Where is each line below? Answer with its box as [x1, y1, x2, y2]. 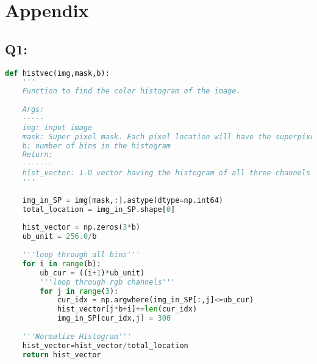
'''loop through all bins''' [22, 250, 140, 260]
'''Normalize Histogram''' [22, 332, 132, 341]
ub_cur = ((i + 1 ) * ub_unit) [40, 268, 145, 277]
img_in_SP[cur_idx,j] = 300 [57, 314, 171, 323]
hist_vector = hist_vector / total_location [22, 341, 188, 350]
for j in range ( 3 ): [40, 286, 119, 296]
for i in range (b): [22, 259, 101, 268]
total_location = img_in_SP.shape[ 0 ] [22, 205, 176, 214]
